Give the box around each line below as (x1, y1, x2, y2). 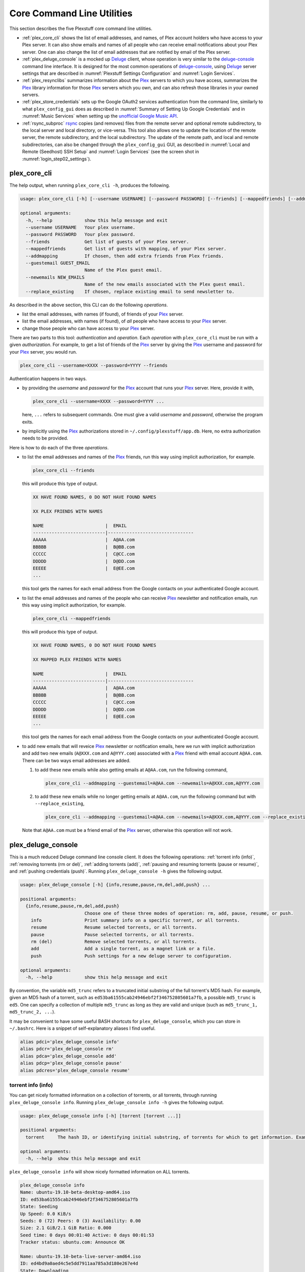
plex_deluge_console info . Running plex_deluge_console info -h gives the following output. (9, 1099, 224, 1105)
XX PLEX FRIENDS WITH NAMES (33, 508, 103, 514)
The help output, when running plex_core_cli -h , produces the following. (9, 182, 170, 188)
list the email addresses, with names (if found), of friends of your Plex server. (22, 311, 184, 317)
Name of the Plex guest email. (84, 267, 163, 273)
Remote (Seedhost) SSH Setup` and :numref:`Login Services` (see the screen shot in (22, 149, 199, 155)
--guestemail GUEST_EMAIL (25, 260, 90, 266)
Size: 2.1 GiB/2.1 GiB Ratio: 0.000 (20, 1225, 112, 1231)
